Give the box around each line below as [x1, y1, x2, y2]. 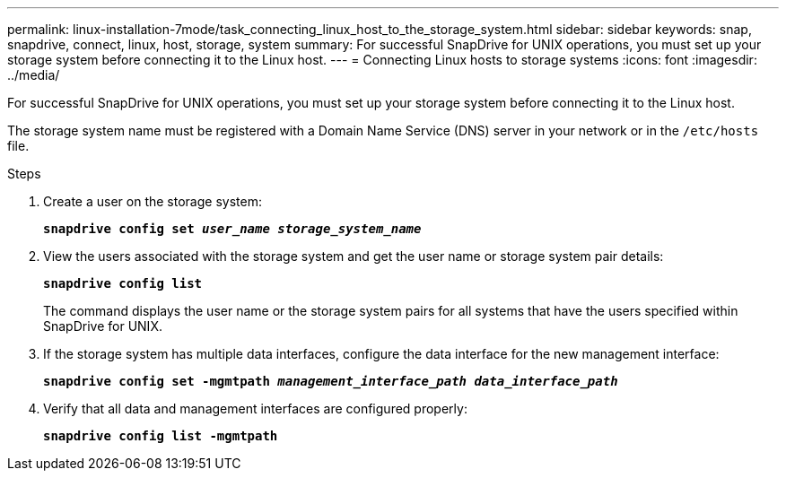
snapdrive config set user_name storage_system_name [43, 222, 422, 236]
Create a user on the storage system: [43, 194, 262, 209]
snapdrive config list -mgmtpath [43, 429, 278, 443]
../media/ [7, 67, 60, 83]
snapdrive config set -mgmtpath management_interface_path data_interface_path [43, 374, 618, 388]
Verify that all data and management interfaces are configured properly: [43, 401, 467, 416]
